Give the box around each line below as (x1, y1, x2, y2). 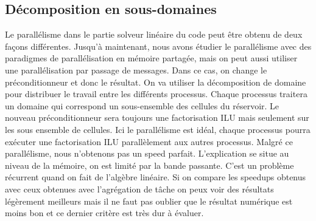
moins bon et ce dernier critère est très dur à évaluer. (5, 206, 204, 219)
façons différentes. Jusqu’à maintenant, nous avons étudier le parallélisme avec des (5, 39, 312, 52)
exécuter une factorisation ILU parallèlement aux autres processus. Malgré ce (5, 135, 293, 148)
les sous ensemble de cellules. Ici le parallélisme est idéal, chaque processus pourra (5, 123, 311, 135)
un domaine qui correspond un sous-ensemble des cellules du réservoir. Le (5, 99, 279, 112)
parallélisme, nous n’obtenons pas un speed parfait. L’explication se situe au (5, 147, 289, 160)
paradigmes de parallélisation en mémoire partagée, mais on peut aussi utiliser (5, 52, 298, 64)
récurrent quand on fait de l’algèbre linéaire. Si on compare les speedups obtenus (5, 171, 306, 183)
